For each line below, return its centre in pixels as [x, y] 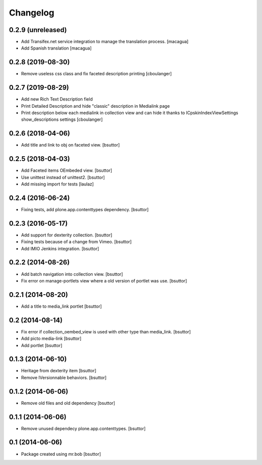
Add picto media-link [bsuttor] [51, 339]
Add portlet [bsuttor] [42, 345]
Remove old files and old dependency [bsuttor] [68, 403]
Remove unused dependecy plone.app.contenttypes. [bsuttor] [83, 428]
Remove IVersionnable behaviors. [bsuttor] [64, 377]
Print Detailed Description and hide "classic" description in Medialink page [95, 106]
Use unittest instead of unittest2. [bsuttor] [63, 177]
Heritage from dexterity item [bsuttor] [59, 371]
